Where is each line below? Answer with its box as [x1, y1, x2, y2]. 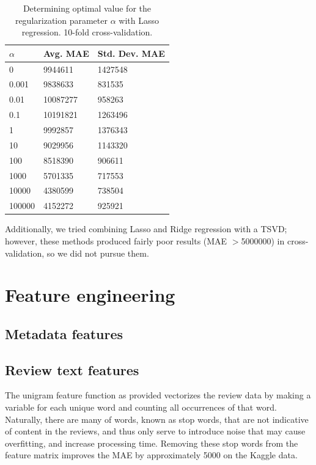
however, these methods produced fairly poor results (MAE [5, 234, 227, 247]
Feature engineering [5, 282, 175, 307]
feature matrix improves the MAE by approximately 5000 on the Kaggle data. [5, 449, 298, 461]
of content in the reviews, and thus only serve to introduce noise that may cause [5, 425, 306, 438]
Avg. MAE [43, 46, 89, 59]
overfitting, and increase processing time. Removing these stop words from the [5, 436, 298, 449]
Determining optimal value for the [23, 2, 151, 14]
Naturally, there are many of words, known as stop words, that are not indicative [5, 412, 309, 425]
